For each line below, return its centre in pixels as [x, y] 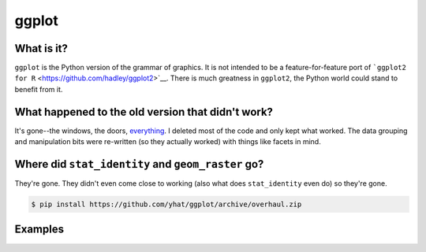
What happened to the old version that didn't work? [144, 111]
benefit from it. [39, 89]
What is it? [41, 48]
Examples [39, 230]
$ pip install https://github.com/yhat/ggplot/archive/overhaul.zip [166, 204]
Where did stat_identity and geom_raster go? [139, 164]
